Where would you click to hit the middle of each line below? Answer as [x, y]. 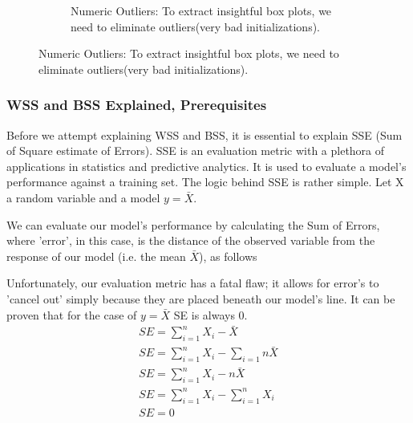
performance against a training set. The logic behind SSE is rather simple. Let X [205, 182]
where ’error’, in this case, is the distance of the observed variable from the [191, 240]
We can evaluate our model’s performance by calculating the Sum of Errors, [193, 224]
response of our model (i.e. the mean [96, 256]
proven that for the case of [72, 314]
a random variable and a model [83, 197]
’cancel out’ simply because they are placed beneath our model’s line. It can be [201, 298]
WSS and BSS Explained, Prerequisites [137, 105]
